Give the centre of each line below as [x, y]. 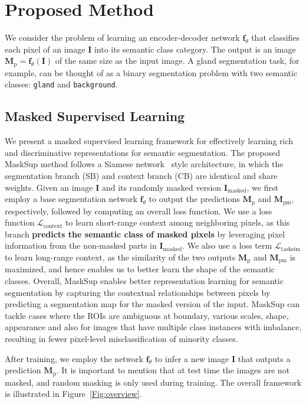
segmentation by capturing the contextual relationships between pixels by [138, 292]
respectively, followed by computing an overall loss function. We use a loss [139, 211]
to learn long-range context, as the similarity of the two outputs [120, 257]
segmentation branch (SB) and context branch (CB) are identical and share [141, 175]
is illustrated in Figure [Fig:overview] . [73, 394]
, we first [262, 187]
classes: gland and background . [61, 84]
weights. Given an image [49, 187]
